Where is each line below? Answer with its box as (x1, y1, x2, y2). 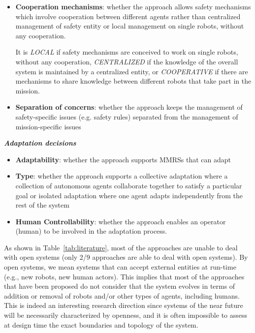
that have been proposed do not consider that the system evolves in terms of (4, 281, 235, 291)
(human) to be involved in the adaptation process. (15, 226, 167, 236)
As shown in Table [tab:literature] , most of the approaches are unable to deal (4, 242, 238, 252)
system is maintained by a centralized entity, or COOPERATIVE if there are (15, 66, 248, 76)
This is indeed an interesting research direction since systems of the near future (4, 300, 243, 310)
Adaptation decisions (4, 138, 76, 148)
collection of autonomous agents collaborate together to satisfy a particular (15, 180, 242, 190)
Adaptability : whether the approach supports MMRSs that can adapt (15, 154, 231, 164)
